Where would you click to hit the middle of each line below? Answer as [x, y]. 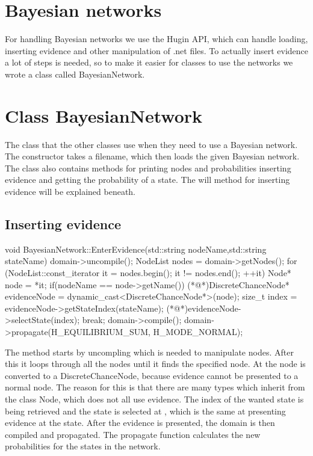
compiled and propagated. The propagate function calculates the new [133, 434]
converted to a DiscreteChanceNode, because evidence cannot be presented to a [152, 375]
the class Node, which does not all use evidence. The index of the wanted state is [154, 399]
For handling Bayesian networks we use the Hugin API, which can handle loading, [156, 39]
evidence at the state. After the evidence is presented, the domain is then [140, 423]
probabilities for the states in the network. [83, 446]
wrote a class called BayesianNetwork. [75, 74]
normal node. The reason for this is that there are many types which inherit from [155, 387]
